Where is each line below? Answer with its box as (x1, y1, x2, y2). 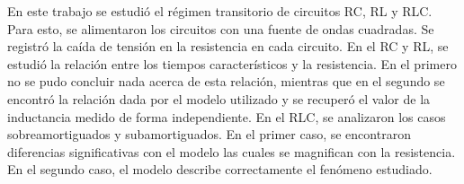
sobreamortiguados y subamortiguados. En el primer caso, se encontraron (7, 125, 411, 144)
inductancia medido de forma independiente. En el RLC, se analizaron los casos (7, 107, 446, 126)
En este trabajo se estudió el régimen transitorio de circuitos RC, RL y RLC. (7, 2, 433, 20)
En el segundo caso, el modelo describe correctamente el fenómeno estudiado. (7, 160, 433, 179)
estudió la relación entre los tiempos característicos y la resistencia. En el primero (7, 54, 457, 73)
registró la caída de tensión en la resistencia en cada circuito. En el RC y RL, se (7, 37, 449, 56)
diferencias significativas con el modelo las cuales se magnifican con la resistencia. (7, 142, 456, 161)
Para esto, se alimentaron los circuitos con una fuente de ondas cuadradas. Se (7, 19, 434, 38)
